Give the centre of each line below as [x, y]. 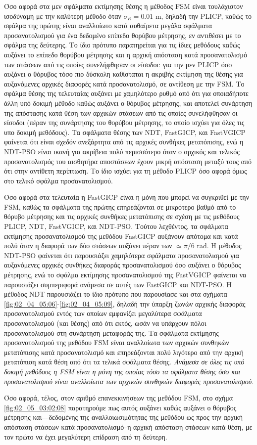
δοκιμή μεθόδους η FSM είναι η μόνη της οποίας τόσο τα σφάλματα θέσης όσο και [122, 371]
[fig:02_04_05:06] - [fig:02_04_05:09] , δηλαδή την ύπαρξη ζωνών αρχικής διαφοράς [125, 303]
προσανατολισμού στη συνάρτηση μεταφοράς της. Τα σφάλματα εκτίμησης [111, 333]
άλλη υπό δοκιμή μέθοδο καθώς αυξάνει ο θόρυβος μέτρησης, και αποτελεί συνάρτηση [128, 103]
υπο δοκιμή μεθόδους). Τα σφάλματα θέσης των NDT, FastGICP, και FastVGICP [125, 132]
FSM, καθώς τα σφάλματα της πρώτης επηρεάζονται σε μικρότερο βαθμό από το [120, 206]
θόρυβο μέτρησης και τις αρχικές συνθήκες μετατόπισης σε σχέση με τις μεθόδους [122, 216]
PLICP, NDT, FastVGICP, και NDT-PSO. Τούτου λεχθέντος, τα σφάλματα [116, 226]
